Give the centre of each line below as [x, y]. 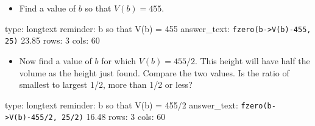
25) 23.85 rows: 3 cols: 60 [52, 40]
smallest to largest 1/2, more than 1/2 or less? [106, 85]
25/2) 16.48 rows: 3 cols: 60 [114, 117]
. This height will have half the [252, 60]
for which [119, 60]
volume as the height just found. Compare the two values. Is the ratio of [154, 72]
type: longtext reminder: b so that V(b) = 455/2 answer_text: [122, 104]
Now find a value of [55, 60]
